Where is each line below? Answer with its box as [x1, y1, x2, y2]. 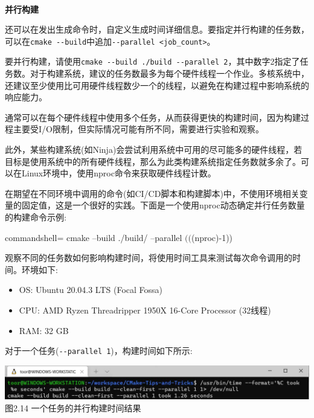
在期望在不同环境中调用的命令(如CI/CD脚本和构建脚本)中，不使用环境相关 [5, 187, 300, 199]
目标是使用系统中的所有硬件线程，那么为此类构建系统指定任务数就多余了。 [5, 155, 301, 167]
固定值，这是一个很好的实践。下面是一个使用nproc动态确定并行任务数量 [21, 199, 305, 211]
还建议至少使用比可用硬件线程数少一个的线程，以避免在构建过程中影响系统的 [5, 79, 309, 91]
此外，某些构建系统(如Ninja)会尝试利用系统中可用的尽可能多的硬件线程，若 [5, 143, 303, 156]
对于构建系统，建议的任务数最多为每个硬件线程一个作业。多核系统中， [30, 67, 309, 80]
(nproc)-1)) [191, 231, 233, 243]
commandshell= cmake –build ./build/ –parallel [5, 231, 182, 243]
